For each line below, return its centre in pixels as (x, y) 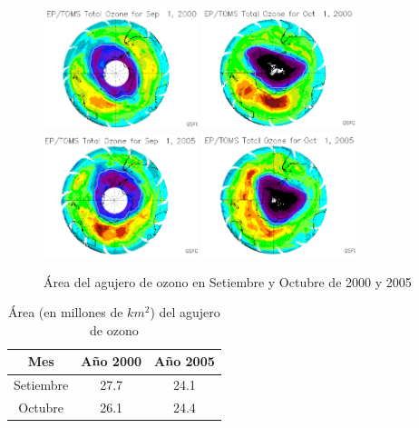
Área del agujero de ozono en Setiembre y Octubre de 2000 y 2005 (228, 281)
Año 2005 (185, 361)
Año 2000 (112, 361)
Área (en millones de (65, 312)
